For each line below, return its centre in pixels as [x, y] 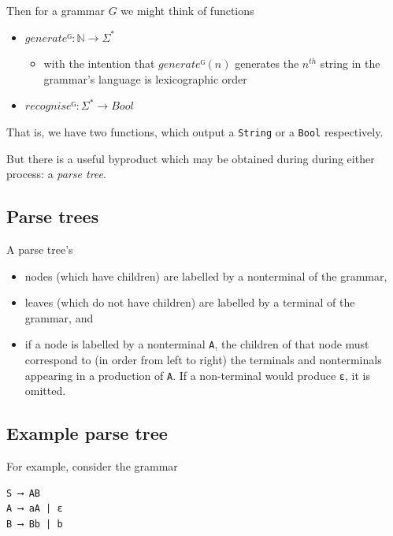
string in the [350, 63]
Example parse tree [87, 433]
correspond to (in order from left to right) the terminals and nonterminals [203, 360]
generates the [267, 63]
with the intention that [99, 63]
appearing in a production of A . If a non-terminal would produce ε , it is [197, 375]
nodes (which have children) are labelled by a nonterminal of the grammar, [206, 275]
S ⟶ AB [23, 493]
